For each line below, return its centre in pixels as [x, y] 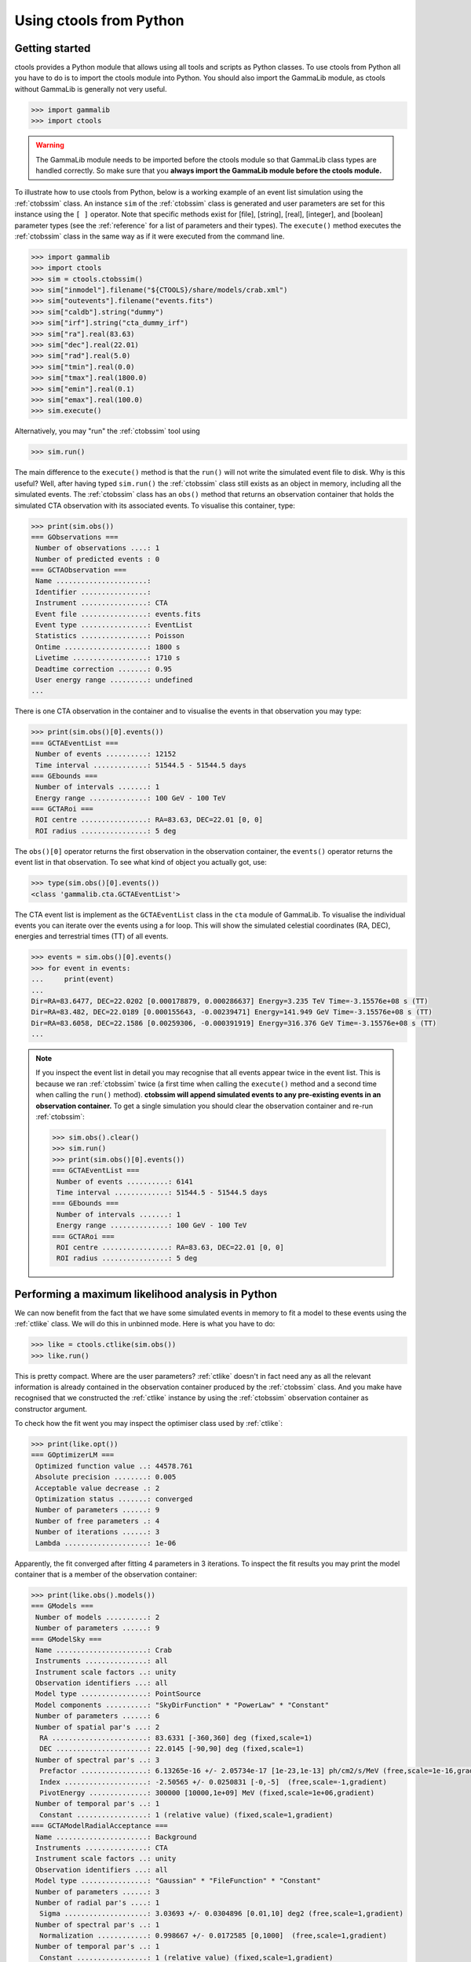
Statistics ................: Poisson [110, 636]
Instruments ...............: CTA [102, 1847]
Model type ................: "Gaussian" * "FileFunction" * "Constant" [178, 1881]
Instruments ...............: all [102, 1661]
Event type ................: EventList [114, 625]
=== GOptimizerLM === [73, 1455]
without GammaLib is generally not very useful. [91, 89]
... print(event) [73, 979]
